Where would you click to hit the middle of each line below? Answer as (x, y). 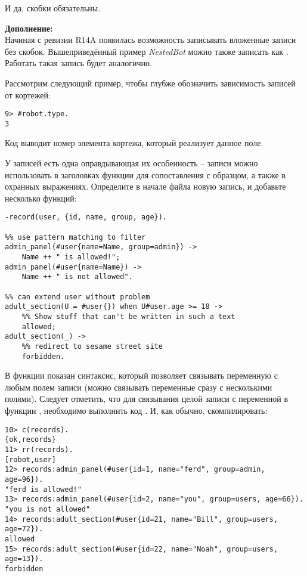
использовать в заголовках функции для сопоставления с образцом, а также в (145, 174)
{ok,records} (30, 440)
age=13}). (24, 559)
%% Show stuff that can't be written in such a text (128, 317)
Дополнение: (29, 28)
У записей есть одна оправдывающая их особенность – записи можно (131, 163)
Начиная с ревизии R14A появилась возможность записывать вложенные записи (151, 40)
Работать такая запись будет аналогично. (78, 63)
